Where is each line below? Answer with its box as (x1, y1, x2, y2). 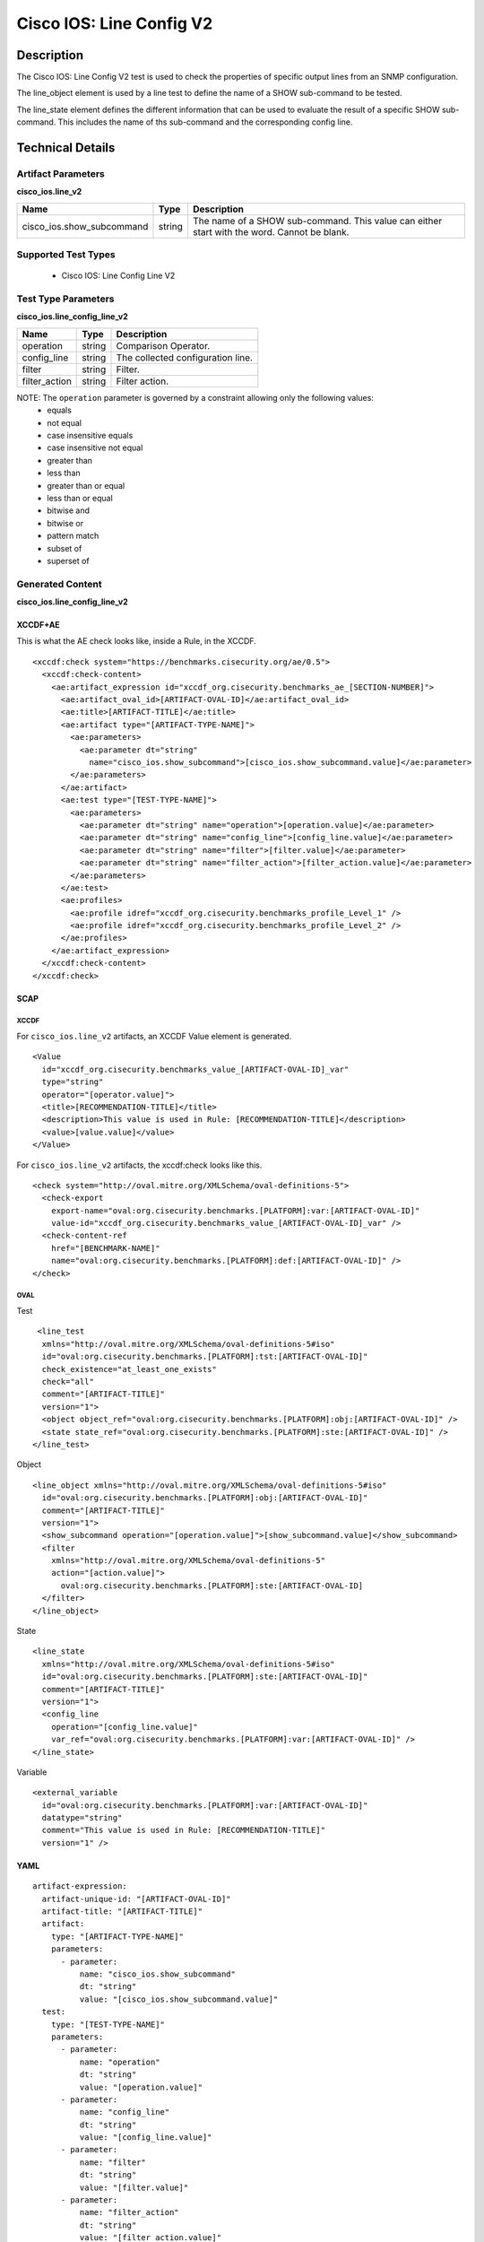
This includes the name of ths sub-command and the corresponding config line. (57, 117, 353, 127)
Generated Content (16, 578, 102, 590)
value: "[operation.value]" (79, 2081, 203, 2092)
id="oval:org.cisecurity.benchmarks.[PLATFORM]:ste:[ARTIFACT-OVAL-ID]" (41, 1672, 368, 1681)
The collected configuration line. (116, 351, 253, 363)
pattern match (47, 530, 99, 542)
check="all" (41, 1377, 94, 1386)
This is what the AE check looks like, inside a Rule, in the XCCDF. (16, 636, 257, 647)
